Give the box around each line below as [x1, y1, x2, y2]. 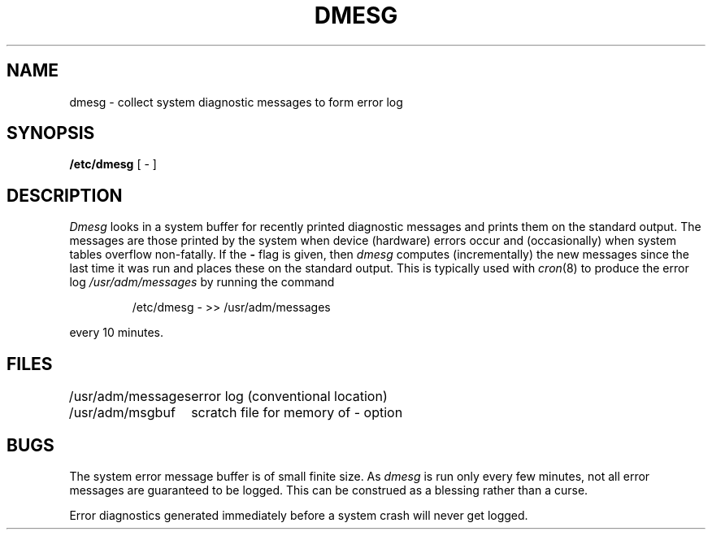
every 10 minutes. [69, 325, 164, 340]
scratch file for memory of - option [191, 404, 403, 421]
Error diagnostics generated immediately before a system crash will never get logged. [69, 508, 528, 522]
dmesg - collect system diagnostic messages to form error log [69, 94, 403, 109]
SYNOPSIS [7, 123, 95, 144]
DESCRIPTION [7, 185, 123, 206]
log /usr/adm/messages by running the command [69, 275, 335, 290]
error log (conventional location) [191, 388, 388, 405]
